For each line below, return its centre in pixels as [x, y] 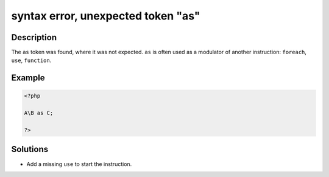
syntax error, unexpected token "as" [106, 16]
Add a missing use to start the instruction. [79, 164]
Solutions [30, 149]
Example [28, 78]
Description [34, 37]
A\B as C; [39, 113]
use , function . [31, 60]
